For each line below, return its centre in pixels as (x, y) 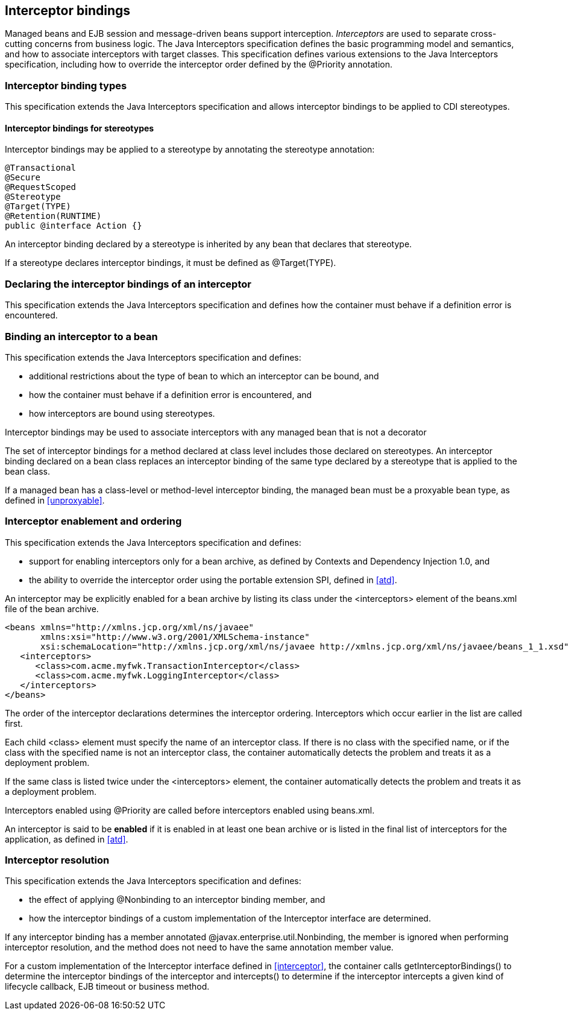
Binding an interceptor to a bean (81, 336)
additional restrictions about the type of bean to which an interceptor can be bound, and (204, 376)
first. (14, 723)
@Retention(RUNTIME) (53, 216)
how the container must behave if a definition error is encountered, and (171, 394)
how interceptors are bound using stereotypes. (122, 413)
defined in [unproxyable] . (55, 500)
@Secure (23, 178)
